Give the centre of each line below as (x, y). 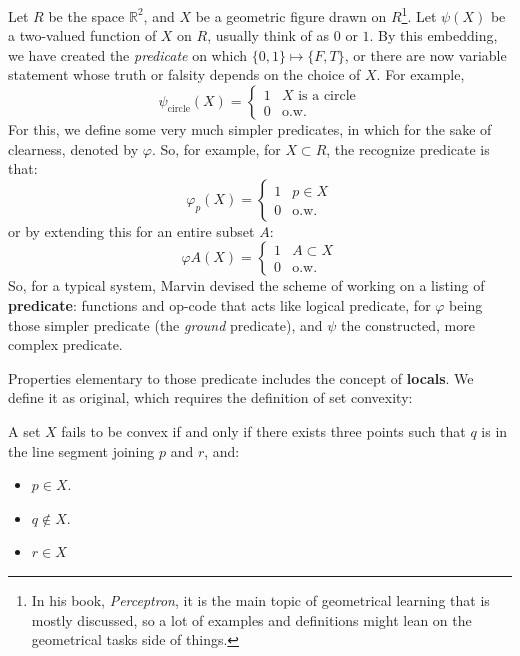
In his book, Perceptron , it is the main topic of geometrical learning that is (260, 599)
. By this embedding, (433, 35)
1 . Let (419, 14)
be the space (86, 15)
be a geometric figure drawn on (291, 15)
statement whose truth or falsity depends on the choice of (184, 74)
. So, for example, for (216, 148)
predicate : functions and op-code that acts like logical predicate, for (219, 305)
